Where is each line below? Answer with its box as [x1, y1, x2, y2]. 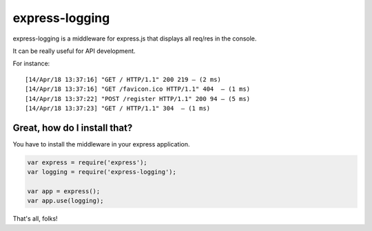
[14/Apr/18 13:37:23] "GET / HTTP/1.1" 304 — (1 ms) [25, 104, 210, 112]
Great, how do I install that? [12, 122, 133, 133]
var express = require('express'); [27, 158, 147, 166]
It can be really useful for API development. [12, 47, 136, 55]
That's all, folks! [12, 214, 58, 223]
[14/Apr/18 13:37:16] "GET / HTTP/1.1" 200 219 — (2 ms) [25, 76, 222, 83]
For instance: [12, 59, 50, 68]
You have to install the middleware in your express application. [12, 140, 190, 148]
